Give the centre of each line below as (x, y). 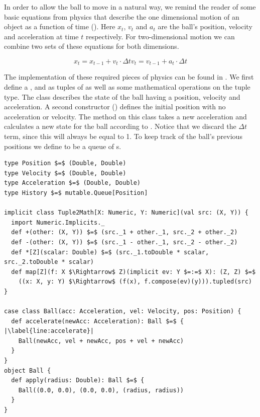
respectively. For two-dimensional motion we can (160, 36)
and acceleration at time (41, 36)
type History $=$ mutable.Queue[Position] (76, 193)
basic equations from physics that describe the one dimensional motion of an (122, 16)
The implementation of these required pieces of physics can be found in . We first (129, 77)
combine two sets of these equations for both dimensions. (92, 46)
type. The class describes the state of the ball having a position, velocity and (122, 96)
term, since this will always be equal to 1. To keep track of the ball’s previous (123, 136)
